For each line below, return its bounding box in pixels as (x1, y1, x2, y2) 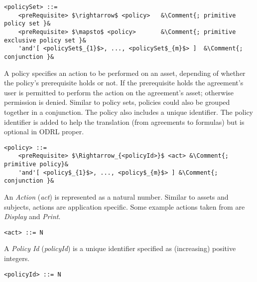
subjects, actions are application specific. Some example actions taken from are (4, 201, 245, 212)
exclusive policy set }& (4, 36, 86, 44)
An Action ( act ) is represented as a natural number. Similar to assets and (4, 192, 229, 202)
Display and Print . (4, 211, 61, 222)
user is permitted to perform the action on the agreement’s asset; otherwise (4, 87, 234, 97)
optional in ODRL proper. (4, 126, 84, 137)
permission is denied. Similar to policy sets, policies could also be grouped (4, 97, 230, 107)
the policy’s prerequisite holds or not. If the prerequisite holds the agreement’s (4, 77, 244, 88)
